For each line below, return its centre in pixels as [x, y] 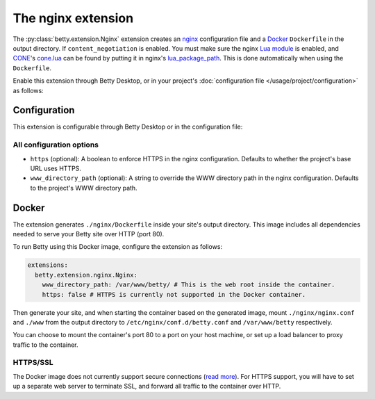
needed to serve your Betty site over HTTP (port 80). [89, 234]
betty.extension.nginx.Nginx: [86, 275]
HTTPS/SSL [33, 363]
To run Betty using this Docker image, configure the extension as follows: [117, 247]
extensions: [48, 265]
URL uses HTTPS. [56, 168]
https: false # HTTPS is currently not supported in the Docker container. [174, 294]
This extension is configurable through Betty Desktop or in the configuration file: [128, 127]
